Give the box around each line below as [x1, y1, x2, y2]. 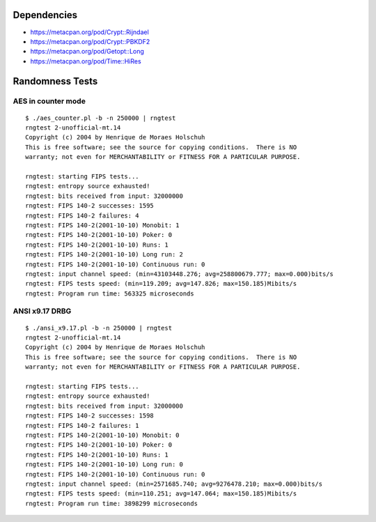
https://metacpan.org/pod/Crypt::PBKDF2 [30, 37, 150, 45]
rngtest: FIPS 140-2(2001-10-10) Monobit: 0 [25, 431, 180, 439]
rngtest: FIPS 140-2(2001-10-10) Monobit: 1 [25, 221, 180, 229]
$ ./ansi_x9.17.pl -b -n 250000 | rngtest [25, 324, 173, 332]
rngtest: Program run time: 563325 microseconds [25, 289, 194, 298]
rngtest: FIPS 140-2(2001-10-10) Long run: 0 [25, 461, 184, 468]
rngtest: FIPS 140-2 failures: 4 [25, 211, 139, 220]
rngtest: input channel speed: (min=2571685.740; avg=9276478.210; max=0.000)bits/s [25, 479, 323, 488]
